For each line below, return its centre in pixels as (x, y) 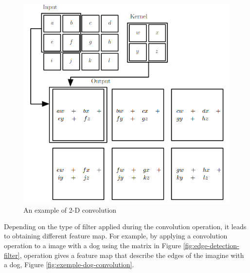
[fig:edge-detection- (211, 245)
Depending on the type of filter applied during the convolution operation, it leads (125, 226)
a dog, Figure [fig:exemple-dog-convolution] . (69, 264)
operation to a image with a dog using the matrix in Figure (93, 245)
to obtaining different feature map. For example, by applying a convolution (116, 236)
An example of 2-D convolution (70, 210)
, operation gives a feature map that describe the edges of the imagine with (132, 255)
